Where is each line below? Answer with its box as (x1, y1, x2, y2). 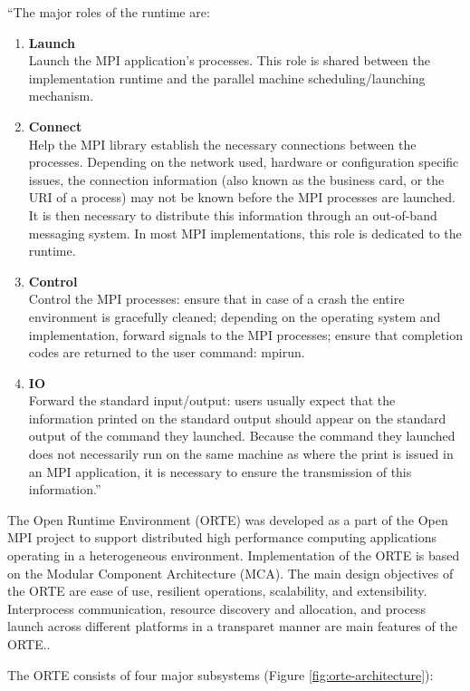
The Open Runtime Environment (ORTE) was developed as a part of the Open (7, 510, 448, 529)
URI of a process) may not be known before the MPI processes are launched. (28, 188, 456, 207)
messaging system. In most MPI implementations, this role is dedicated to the (28, 223, 462, 242)
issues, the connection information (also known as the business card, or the (28, 170, 445, 189)
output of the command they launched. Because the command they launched (28, 426, 456, 445)
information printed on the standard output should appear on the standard (28, 408, 446, 427)
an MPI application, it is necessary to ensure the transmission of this (28, 462, 412, 481)
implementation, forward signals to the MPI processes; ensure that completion (28, 325, 463, 344)
